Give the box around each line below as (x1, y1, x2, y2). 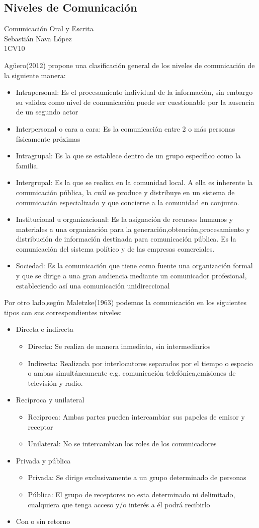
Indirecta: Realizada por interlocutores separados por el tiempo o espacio (28, 358, 253, 368)
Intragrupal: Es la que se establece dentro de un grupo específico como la (16, 150, 241, 161)
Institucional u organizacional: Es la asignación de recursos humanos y (16, 214, 233, 224)
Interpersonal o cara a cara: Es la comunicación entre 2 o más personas (16, 123, 235, 134)
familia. (16, 160, 39, 170)
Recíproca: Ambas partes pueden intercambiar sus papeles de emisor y (28, 412, 245, 422)
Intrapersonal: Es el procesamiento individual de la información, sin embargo (16, 87, 253, 97)
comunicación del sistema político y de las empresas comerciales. (16, 243, 215, 254)
